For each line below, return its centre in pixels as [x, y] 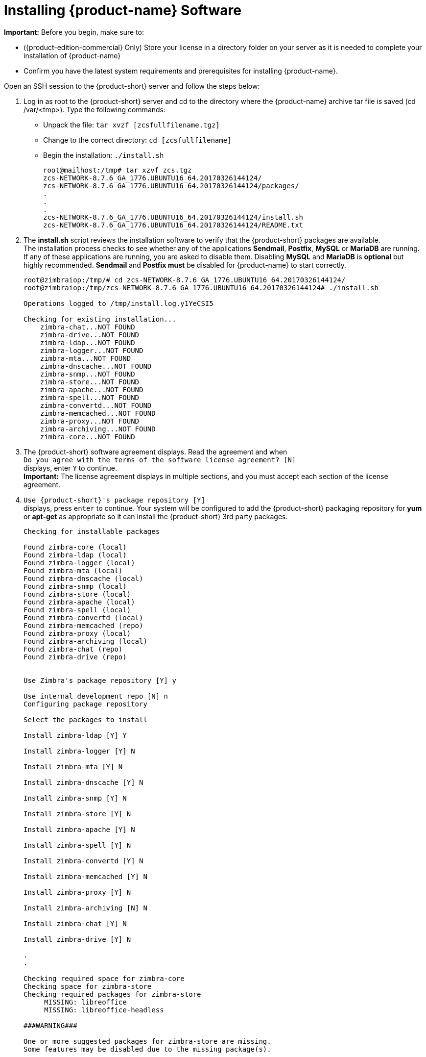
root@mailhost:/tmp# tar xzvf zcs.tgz [118, 170]
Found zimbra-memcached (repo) [83, 625]
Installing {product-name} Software [123, 10]
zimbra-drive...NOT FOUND [90, 335]
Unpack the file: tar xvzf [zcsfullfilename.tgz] [131, 125]
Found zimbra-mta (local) [73, 570]
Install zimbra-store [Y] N [77, 814]
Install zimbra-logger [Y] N [79, 751]
